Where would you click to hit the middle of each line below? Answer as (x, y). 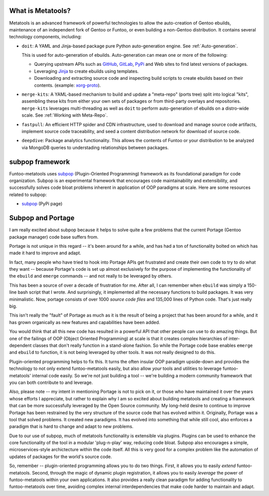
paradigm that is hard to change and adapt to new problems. (71, 427)
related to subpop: (28, 194)
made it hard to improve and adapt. (45, 253)
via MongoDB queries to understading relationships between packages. (95, 148)
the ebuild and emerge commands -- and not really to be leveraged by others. (91, 276)
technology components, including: (46, 37)
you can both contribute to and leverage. (51, 382)
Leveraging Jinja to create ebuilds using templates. (86, 71)
